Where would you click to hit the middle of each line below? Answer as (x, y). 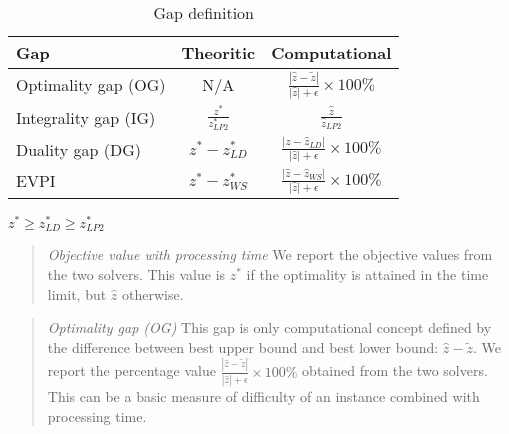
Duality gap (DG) (79, 149)
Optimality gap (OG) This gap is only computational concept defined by (269, 327)
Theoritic (218, 52)
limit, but (77, 293)
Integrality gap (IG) (86, 118)
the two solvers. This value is (136, 274)
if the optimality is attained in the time (367, 274)
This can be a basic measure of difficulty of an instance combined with (263, 396)
